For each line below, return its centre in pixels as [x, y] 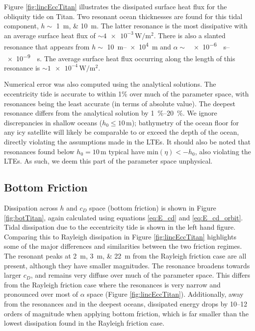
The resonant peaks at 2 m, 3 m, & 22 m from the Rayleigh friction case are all [125, 255]
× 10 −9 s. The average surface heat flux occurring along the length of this [121, 57]
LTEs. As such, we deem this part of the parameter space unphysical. [108, 161]
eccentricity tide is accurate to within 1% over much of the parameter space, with [127, 94]
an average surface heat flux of [50, 35]
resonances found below [39, 151]
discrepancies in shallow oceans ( [53, 122]
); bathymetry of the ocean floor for [185, 122]
